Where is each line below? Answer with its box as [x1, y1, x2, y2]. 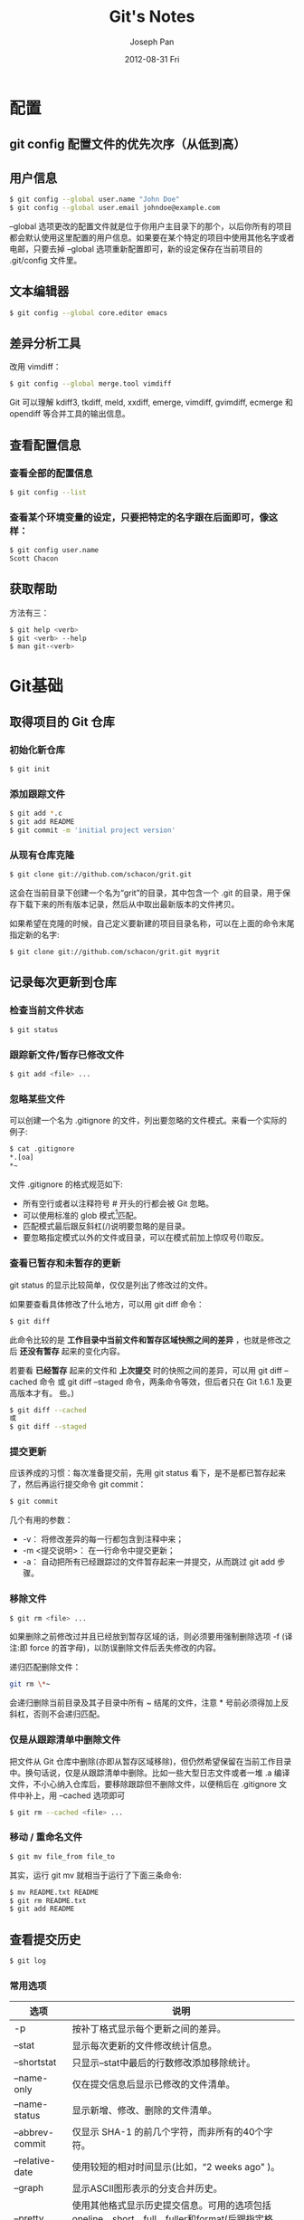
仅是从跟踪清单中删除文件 [9, 1734, 121, 1746]
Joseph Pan [129, 36, 175, 47]
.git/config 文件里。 [9, 254, 82, 265]
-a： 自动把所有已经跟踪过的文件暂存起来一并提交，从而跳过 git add [22, 1556, 276, 1567]
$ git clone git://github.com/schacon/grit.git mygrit [9, 948, 221, 957]
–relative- [14, 2155, 56, 2167]
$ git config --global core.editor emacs [9, 308, 168, 318]
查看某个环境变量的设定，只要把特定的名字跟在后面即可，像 [9, 511, 270, 523]
